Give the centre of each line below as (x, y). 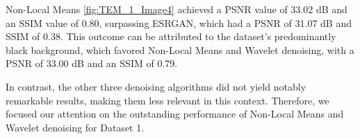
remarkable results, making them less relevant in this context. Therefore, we (167, 100)
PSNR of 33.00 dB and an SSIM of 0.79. (92, 63)
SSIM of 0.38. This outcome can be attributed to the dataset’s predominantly (171, 36)
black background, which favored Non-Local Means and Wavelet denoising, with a (180, 49)
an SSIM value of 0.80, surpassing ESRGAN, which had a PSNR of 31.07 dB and (179, 22)
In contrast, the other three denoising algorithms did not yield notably (156, 86)
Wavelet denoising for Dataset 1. (75, 127)
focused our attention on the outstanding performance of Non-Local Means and (175, 114)
